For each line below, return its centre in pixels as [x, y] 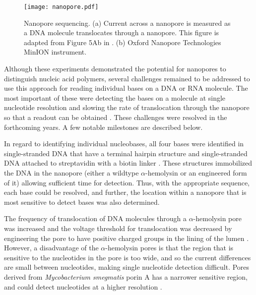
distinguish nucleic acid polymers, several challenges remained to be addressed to [127, 78]
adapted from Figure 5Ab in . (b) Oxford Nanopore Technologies [123, 42]
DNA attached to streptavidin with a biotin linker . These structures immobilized [128, 163]
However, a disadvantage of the [51, 248]
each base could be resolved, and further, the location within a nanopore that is [125, 192]
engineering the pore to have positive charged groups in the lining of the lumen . [127, 238]
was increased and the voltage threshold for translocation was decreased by [118, 228]
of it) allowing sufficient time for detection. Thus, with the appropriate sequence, [127, 182]
